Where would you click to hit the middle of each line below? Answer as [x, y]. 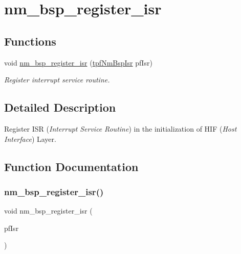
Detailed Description [60, 107]
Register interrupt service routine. [57, 80]
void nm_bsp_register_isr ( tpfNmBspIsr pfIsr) [78, 62]
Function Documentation [71, 166]
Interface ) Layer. [30, 139]
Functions [30, 41]
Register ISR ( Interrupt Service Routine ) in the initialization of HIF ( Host [120, 128]
